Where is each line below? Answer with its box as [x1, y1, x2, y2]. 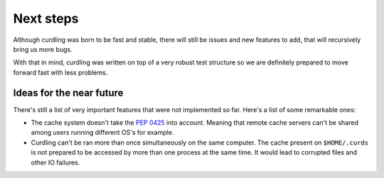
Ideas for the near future [13, 87, 124, 99]
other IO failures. [31, 158, 80, 167]
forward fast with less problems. [13, 68, 108, 77]
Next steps [13, 11, 79, 26]
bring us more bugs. [13, 45, 73, 53]
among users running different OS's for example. [31, 128, 174, 137]
